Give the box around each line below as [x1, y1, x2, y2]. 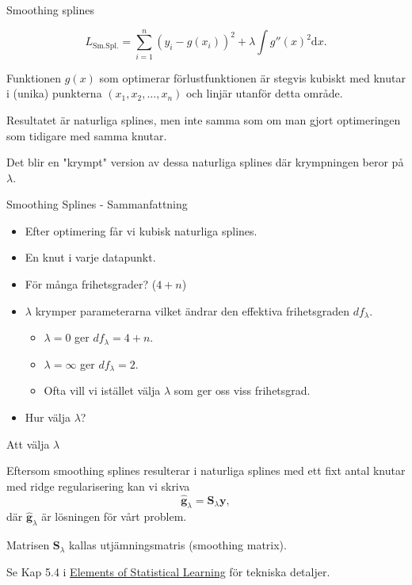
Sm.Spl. [92, 41, 119, 50]
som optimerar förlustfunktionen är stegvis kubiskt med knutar [99, 69, 406, 86]
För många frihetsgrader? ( [25, 276, 157, 292]
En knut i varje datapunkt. [25, 249, 156, 266]
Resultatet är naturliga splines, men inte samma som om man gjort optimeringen [6, 111, 401, 128]
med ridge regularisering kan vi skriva [6, 477, 190, 494]
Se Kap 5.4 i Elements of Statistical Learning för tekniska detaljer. [6, 563, 330, 579]
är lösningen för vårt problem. [41, 508, 187, 525]
